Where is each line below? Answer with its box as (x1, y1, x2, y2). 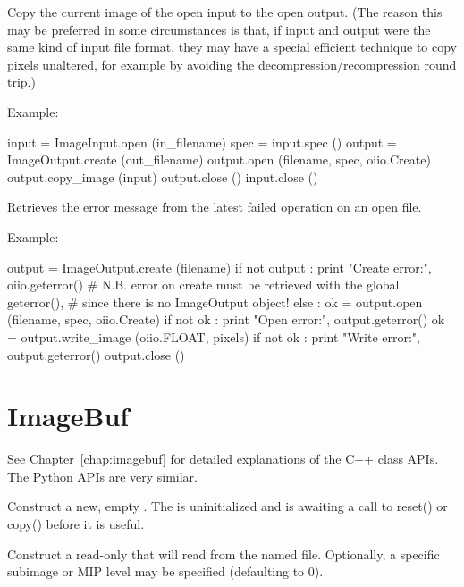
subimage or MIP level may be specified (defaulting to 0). (7, 562, 324, 581)
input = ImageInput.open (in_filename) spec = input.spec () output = (7, 132, 397, 151)
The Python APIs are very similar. (7, 466, 198, 485)
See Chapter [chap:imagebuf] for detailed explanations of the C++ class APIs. (7, 449, 439, 468)
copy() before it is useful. (7, 515, 145, 532)
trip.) (7, 72, 36, 91)
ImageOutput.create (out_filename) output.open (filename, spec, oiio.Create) (7, 150, 431, 169)
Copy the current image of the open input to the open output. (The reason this (7, 3, 443, 21)
